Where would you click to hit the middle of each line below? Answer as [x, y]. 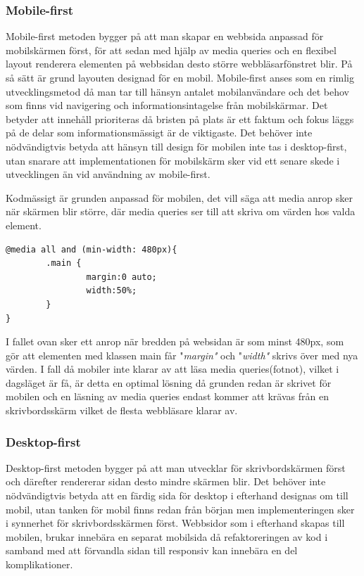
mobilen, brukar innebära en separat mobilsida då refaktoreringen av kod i [167, 536]
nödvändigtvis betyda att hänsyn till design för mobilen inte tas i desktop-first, [176, 146]
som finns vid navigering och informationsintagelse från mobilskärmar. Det [167, 105]
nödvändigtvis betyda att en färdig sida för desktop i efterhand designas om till [177, 495]
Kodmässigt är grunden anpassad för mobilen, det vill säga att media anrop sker [180, 197]
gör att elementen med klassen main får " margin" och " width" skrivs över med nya [182, 355]
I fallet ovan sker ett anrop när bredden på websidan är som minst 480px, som [175, 341]
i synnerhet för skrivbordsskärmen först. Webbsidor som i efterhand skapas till [175, 523]
